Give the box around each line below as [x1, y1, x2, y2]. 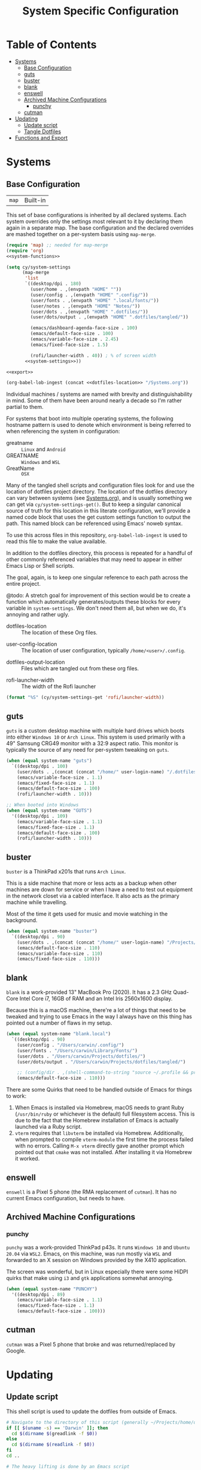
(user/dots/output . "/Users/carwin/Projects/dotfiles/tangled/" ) [17, 1059, 186, 1065]
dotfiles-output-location [6, 658, 65, 666]
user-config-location [6, 640, 57, 648]
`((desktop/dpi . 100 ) [11, 763, 68, 769]
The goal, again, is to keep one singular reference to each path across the [6, 574, 188, 581]
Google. [6, 1347, 26, 1354]
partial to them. [6, 403, 44, 411]
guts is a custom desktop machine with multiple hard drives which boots [6, 727, 184, 734]
